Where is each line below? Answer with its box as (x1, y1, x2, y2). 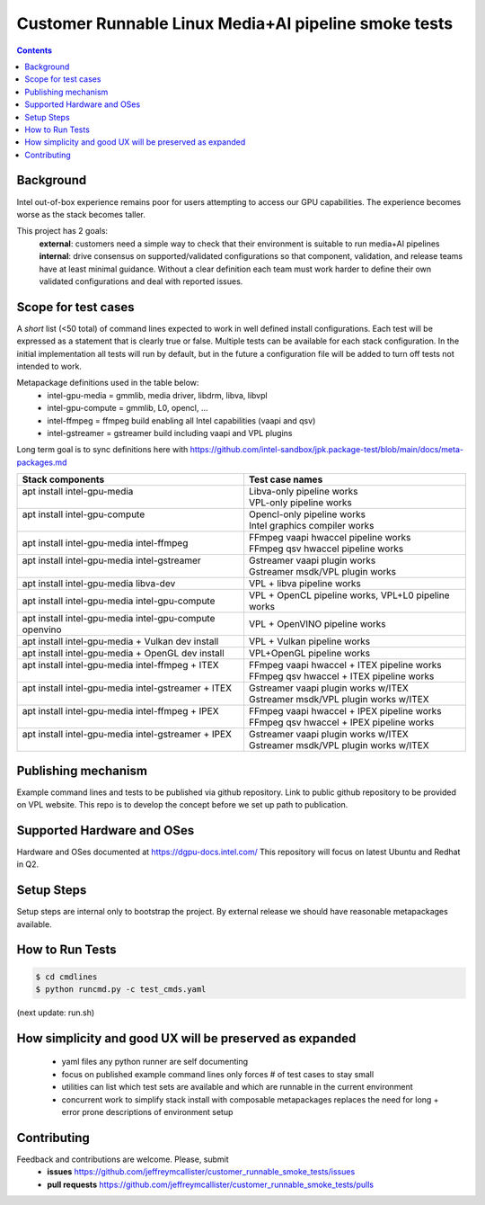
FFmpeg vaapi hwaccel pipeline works (248, 531, 411, 544)
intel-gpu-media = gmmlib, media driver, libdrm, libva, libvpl (47, 389, 269, 400)
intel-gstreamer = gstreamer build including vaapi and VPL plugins (47, 427, 293, 438)
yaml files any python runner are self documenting (61, 1057, 249, 1067)
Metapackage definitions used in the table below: (16, 378, 199, 388)
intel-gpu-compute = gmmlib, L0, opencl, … (47, 403, 208, 414)
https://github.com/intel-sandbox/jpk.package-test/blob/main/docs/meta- (190, 444, 464, 455)
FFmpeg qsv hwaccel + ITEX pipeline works (248, 670, 435, 683)
